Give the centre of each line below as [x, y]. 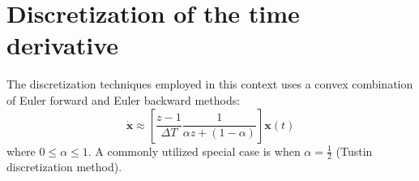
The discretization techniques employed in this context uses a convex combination [210, 84]
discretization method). [64, 167]
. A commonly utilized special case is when [194, 151]
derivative [63, 45]
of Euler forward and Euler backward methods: [124, 99]
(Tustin [354, 151]
